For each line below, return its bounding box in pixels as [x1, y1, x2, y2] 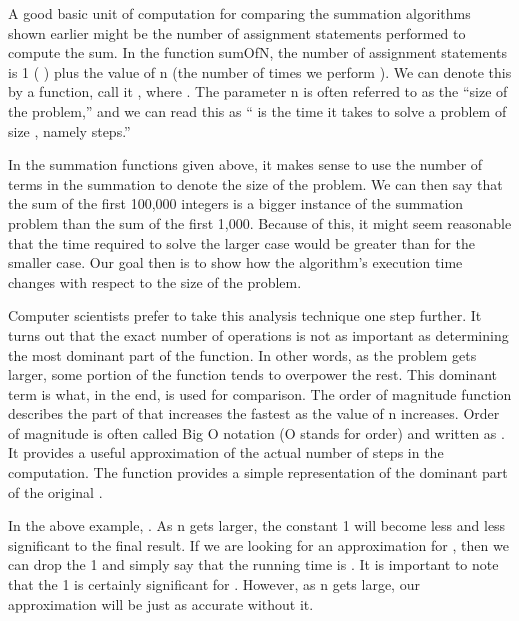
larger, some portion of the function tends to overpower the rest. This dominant [8, 364, 497, 385]
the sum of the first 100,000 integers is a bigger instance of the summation [8, 193, 464, 214]
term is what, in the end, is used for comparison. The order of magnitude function [8, 383, 512, 404]
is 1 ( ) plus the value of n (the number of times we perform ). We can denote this [8, 61, 512, 82]
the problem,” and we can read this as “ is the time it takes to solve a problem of [8, 100, 507, 121]
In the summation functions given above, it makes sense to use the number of [8, 154, 483, 175]
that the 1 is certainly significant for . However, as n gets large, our [8, 574, 420, 595]
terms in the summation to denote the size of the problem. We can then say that [8, 173, 503, 194]
